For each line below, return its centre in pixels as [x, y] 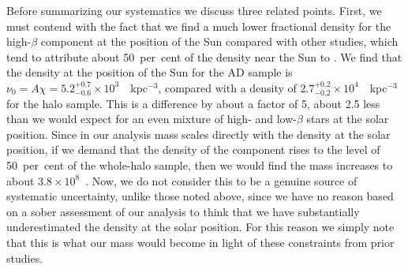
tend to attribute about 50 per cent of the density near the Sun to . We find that [204, 56]
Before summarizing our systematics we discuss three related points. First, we [194, 10]
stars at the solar [348, 119]
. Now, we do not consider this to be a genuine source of [221, 180]
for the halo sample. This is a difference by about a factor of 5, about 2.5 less [193, 103]
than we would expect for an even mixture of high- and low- [152, 119]
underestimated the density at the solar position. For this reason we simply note [200, 227]
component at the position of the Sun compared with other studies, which [219, 41]
